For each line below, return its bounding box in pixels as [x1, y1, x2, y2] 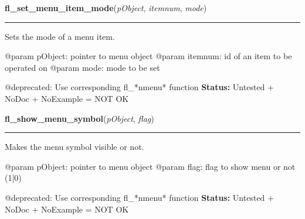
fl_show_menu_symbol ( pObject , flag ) [5, 112, 154, 124]
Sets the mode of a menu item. [5, 30, 115, 42]
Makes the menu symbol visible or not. [5, 141, 144, 153]
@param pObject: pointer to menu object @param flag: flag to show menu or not [5, 160, 296, 172]
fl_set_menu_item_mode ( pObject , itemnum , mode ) [5, 2, 207, 13]
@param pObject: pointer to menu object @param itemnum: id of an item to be [5, 50, 292, 62]
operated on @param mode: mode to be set [5, 61, 160, 73]
